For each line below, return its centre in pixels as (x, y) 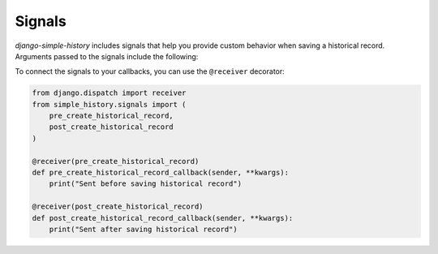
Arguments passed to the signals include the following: (107, 56)
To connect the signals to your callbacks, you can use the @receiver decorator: (150, 71)
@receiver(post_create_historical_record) (118, 207)
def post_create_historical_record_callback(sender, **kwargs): (163, 218)
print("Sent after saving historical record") (144, 229)
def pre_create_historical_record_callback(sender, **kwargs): (161, 173)
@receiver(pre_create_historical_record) (116, 161)
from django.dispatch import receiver (109, 93)
